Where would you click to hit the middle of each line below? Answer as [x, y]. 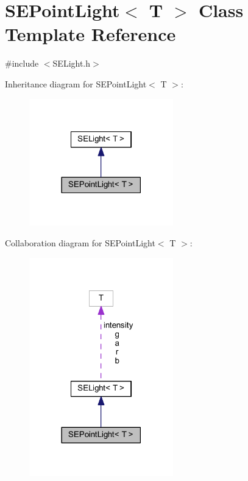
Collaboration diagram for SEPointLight [80, 242]
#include [22, 63]
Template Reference [90, 34]
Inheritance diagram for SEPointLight [76, 83]
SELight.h [72, 63]
